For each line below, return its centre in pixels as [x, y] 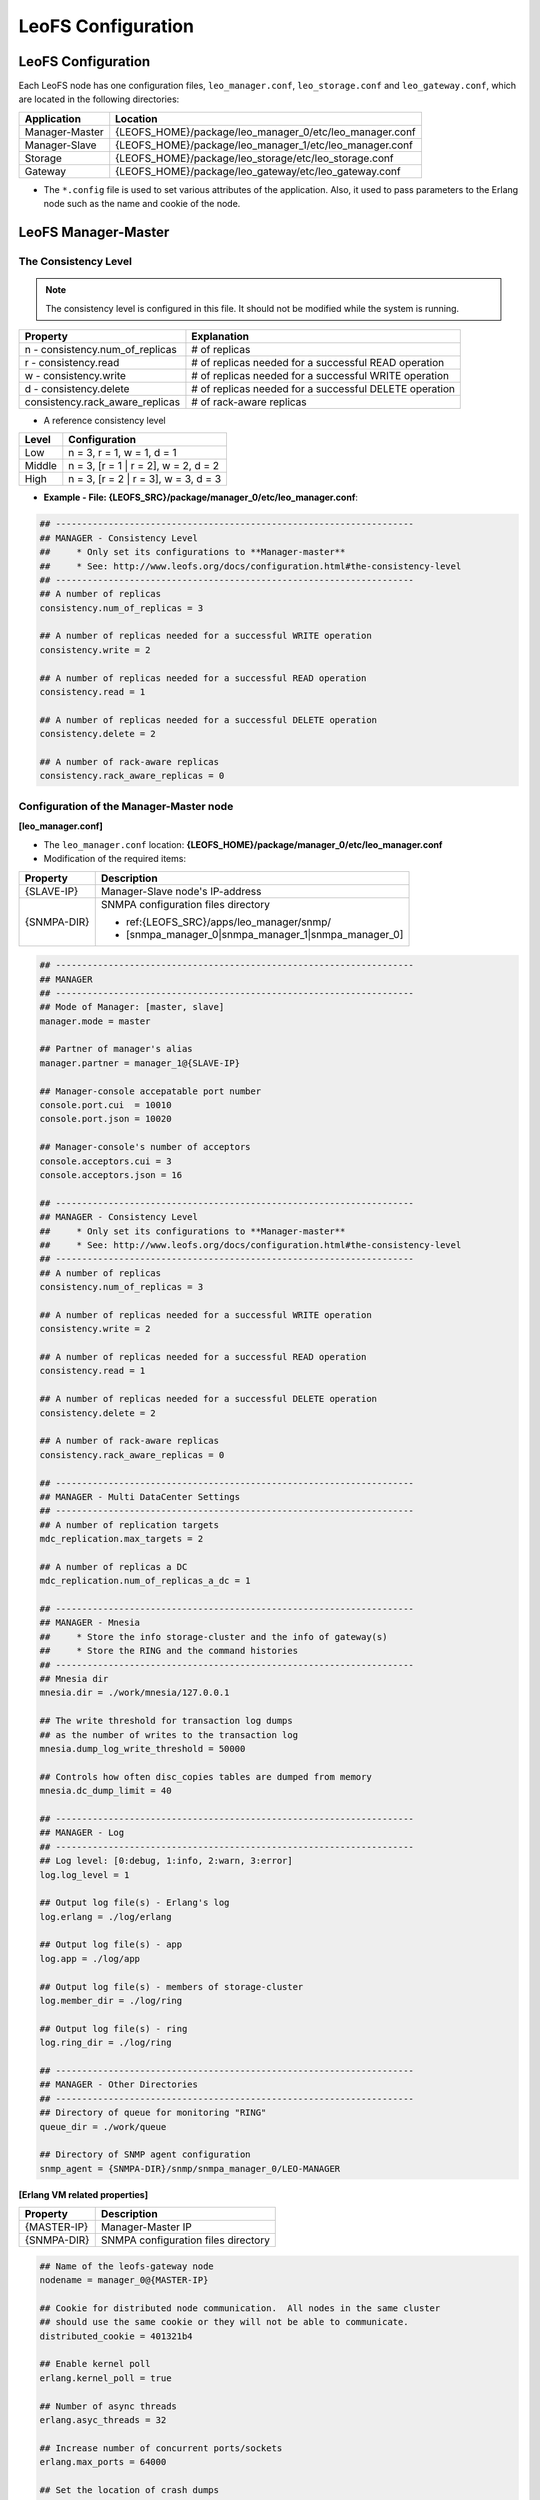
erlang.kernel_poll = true [105, 2378]
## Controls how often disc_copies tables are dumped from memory [205, 1776]
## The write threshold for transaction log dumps [166, 1721]
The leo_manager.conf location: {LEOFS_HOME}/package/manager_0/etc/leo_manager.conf [243, 844]
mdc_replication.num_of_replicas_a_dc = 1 [145, 1581]
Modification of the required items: [115, 859]
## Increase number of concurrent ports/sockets [161, 2448]
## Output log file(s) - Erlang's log [134, 1903]
